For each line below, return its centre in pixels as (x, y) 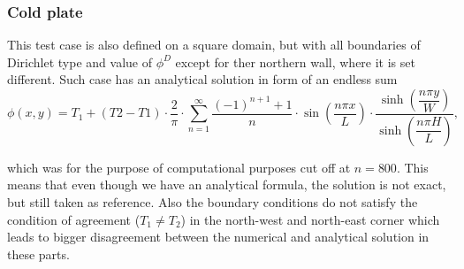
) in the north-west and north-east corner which (310, 219)
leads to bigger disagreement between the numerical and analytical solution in (218, 237)
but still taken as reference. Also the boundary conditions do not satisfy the (213, 202)
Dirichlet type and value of (80, 61)
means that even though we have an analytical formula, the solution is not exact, (227, 184)
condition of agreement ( (74, 219)
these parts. (38, 254)
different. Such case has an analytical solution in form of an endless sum (202, 79)
